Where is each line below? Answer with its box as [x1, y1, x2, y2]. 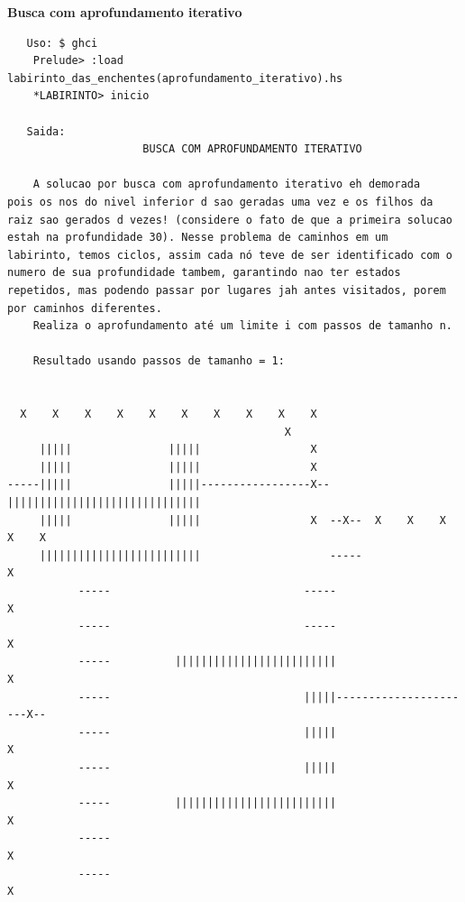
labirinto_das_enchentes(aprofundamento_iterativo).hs [7, 71, 343, 85]
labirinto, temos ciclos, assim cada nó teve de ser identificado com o [7, 248, 452, 262]
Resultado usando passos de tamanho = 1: [32, 354, 285, 368]
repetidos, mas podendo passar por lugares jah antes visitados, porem [7, 283, 446, 297]
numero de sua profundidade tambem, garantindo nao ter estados [7, 266, 401, 280]
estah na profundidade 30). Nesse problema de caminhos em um [7, 231, 388, 244]
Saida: [26, 124, 66, 138]
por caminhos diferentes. [7, 301, 162, 315]
